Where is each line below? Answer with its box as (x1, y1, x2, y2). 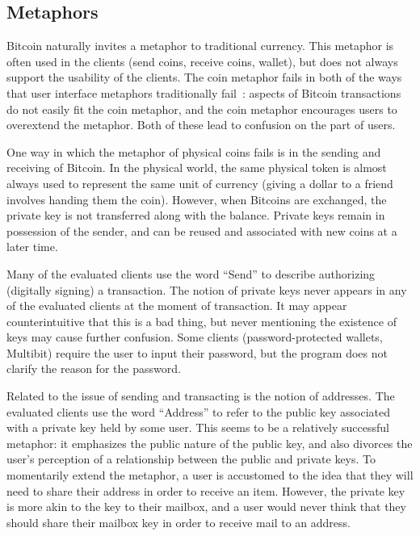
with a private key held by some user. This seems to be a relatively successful (6, 419, 389, 436)
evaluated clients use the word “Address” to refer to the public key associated (6, 403, 391, 420)
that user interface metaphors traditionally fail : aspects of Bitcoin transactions (6, 84, 401, 101)
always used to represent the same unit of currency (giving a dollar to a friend (6, 174, 393, 191)
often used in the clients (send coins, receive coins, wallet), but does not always (6, 52, 398, 69)
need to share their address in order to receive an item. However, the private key (6, 482, 405, 499)
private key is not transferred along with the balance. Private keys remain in (6, 207, 385, 224)
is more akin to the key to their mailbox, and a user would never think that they (6, 498, 406, 515)
